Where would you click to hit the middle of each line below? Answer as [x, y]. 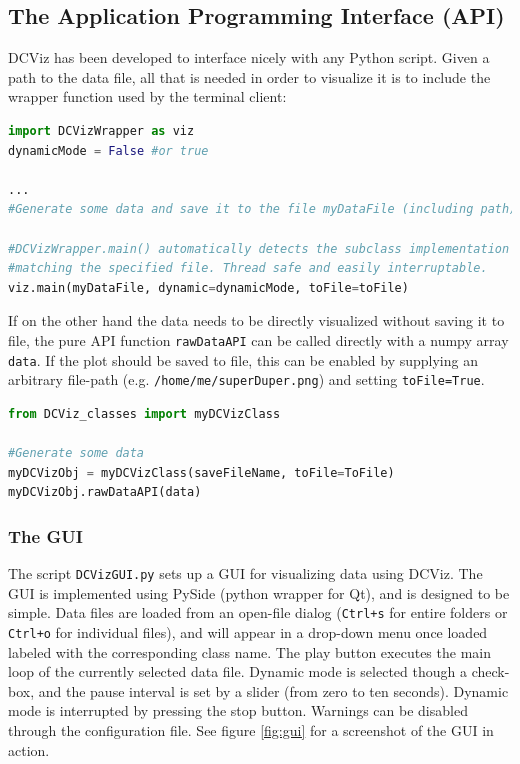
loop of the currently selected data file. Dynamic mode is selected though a [237, 671]
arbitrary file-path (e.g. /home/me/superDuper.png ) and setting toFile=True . [246, 379]
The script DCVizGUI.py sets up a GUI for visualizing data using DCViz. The [245, 573]
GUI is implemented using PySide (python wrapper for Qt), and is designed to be [259, 592]
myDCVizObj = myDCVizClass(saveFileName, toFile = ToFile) [201, 472]
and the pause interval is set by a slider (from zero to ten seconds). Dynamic [273, 690]
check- [490, 671]
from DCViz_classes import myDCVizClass [144, 413]
